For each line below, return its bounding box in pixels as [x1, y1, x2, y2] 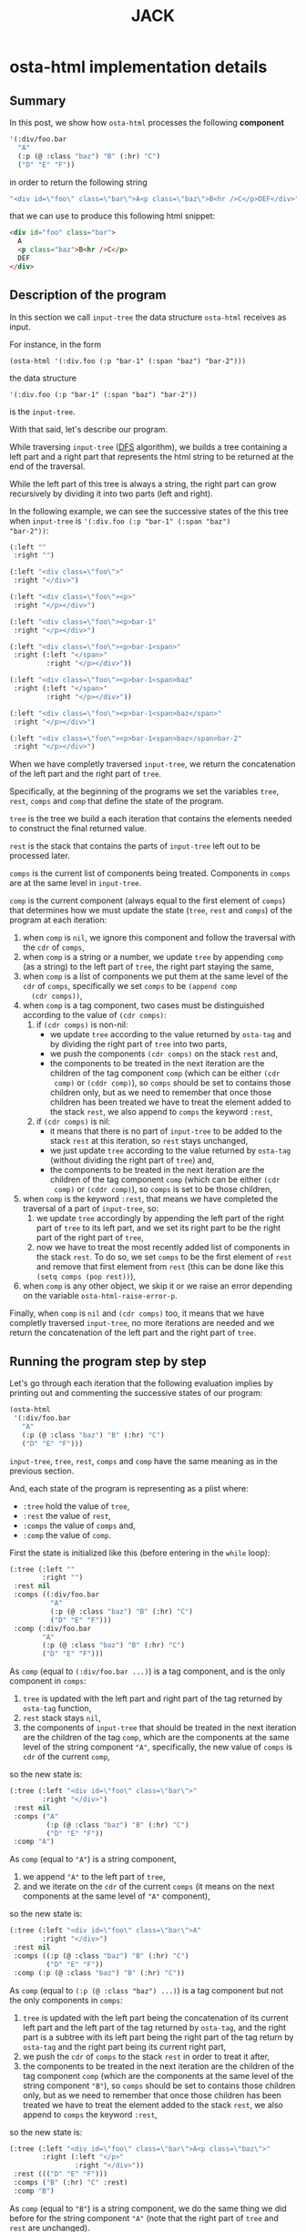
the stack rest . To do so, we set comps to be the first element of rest [36, 1251, 292, 1262]
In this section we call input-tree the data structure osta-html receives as [9, 311, 287, 322]
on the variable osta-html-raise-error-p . [22, 1290, 178, 1301]
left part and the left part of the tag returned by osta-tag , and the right [22, 2022, 287, 2033]
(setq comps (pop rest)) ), [36, 1271, 137, 1282]
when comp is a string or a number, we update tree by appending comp [22, 952, 284, 963]
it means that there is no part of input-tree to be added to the [49, 1126, 282, 1136]
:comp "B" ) [13, 2186, 55, 2196]
